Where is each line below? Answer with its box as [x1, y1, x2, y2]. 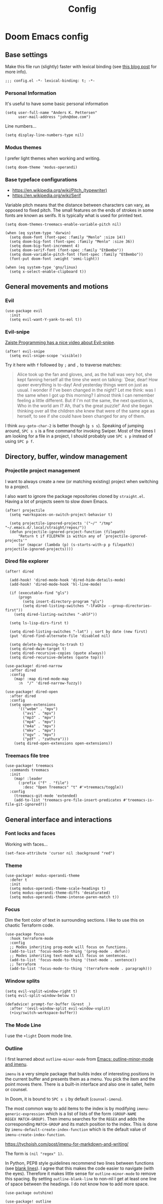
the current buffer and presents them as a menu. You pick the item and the [5, 1076, 156, 1082]
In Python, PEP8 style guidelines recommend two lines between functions [5, 1160, 154, 1166]
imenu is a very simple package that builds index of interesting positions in [5, 1071, 154, 1077]
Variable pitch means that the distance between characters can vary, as [5, 202, 150, 208]
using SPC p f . [5, 438, 34, 444]
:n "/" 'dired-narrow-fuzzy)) [18, 681, 82, 685]
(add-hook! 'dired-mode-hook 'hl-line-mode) [9, 582, 102, 587]
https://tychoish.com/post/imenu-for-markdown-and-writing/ [5, 1141, 129, 1147]
